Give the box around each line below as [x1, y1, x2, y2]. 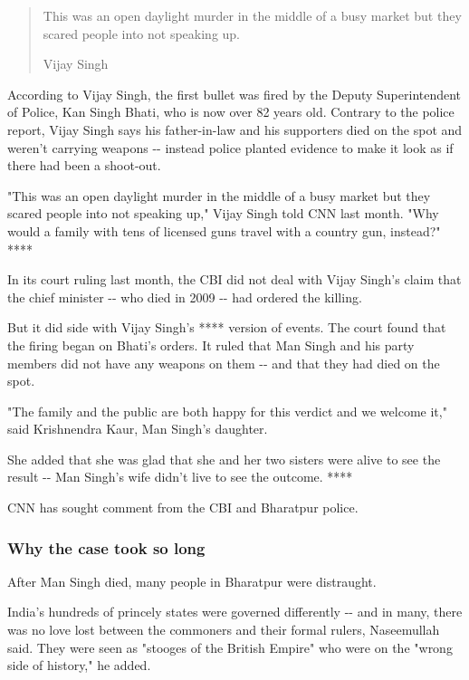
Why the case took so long [7, 536, 206, 559]
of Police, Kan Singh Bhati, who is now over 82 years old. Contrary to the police [7, 102, 455, 121]
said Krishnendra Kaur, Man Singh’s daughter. [7, 419, 268, 438]
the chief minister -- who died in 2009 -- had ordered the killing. [7, 287, 362, 306]
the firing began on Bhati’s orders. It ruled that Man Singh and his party [7, 335, 415, 354]
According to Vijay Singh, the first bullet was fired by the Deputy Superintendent [7, 84, 462, 103]
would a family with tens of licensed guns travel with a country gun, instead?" [7, 221, 441, 240]
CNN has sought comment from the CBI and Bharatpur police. [7, 498, 359, 517]
